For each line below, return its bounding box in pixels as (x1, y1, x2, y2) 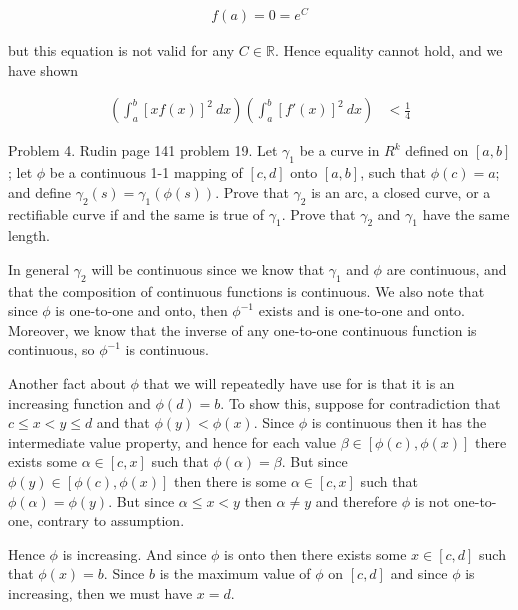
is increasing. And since (62, 543, 207, 564)
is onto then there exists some (224, 543, 407, 564)
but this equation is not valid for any (8, 40, 235, 61)
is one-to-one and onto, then (55, 300, 228, 321)
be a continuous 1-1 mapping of (49, 162, 243, 183)
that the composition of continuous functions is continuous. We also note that (8, 280, 485, 301)
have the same (422, 203, 510, 224)
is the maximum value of (159, 563, 311, 584)
